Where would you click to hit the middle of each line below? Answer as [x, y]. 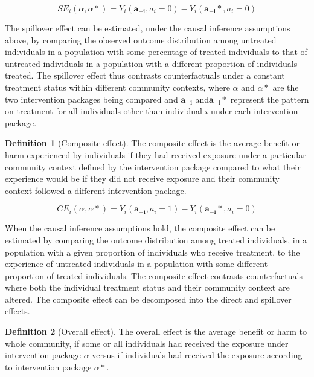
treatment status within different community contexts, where [117, 87]
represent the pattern [270, 99]
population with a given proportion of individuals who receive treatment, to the [152, 252]
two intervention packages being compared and [91, 99]
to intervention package [48, 366]
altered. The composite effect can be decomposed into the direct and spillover [148, 299]
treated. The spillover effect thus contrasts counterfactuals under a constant [145, 75]
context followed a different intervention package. [96, 190]
